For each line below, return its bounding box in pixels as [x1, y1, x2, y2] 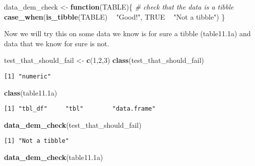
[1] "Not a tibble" [4, 137, 69, 145]
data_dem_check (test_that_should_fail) [4, 119, 142, 130]
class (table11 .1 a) [4, 87, 57, 98]
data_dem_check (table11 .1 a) [4, 152, 103, 162]
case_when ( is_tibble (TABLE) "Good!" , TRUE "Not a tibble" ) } [4, 11, 225, 22]
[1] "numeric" [4, 72, 51, 80]
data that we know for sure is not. [4, 38, 109, 48]
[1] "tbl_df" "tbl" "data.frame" [4, 105, 156, 113]
